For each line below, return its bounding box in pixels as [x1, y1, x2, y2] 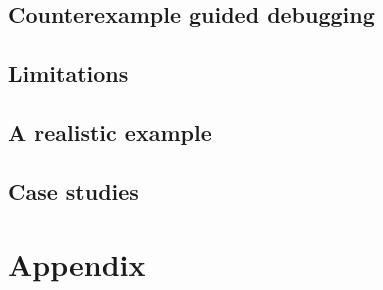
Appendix [8, 244, 146, 285]
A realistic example [8, 116, 212, 147]
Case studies [8, 175, 139, 206]
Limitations [8, 58, 129, 89]
